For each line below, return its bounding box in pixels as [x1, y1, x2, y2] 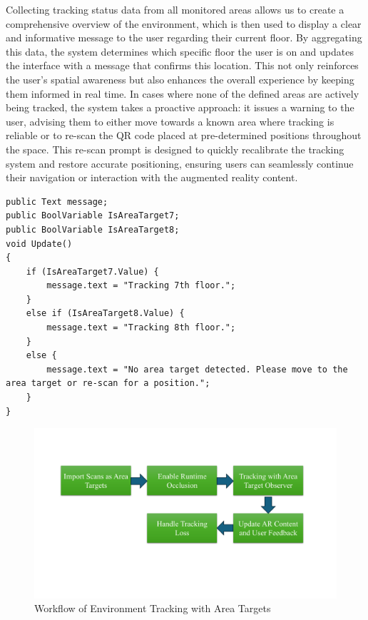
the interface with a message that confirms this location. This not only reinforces [6, 58, 359, 73]
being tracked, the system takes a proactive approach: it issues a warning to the [6, 100, 354, 115]
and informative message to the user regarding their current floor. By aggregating [6, 30, 362, 45]
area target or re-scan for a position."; [6, 378, 210, 389]
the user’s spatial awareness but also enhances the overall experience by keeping [6, 71, 354, 86]
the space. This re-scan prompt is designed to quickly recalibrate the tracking [6, 141, 344, 156]
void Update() [6, 238, 73, 249]
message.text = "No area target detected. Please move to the [46, 364, 348, 375]
